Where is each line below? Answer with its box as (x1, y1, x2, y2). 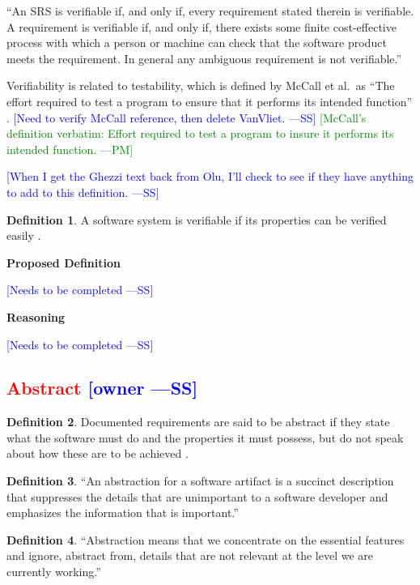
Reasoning (6, 308, 66, 325)
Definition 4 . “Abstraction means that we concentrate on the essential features (6, 531, 405, 548)
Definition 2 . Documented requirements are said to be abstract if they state (6, 413, 390, 430)
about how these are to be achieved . (6, 445, 189, 462)
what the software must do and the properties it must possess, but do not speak (6, 429, 404, 446)
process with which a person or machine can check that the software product (6, 34, 387, 51)
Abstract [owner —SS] (6, 375, 198, 400)
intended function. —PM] (6, 140, 134, 157)
